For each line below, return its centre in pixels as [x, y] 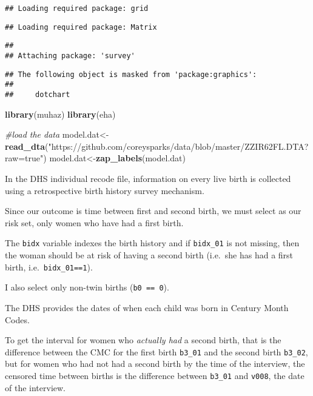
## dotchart [38, 94]
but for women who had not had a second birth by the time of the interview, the [155, 364]
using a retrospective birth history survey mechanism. [105, 190]
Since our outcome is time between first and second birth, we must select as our [153, 211]
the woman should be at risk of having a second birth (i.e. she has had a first [149, 255]
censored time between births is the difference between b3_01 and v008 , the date [155, 375]
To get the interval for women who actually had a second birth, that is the [143, 340]
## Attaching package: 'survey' [70, 55]
